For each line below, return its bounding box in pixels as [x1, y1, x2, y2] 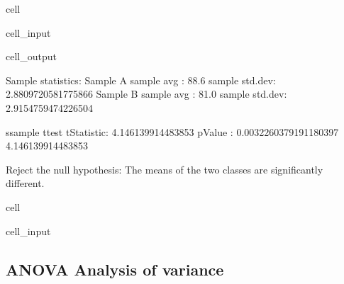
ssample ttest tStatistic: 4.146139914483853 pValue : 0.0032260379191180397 [6, 124, 339, 139]
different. [6, 176, 45, 191]
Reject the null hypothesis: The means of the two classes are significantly [6, 161, 323, 176]
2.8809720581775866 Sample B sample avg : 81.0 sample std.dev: [6, 86, 287, 101]
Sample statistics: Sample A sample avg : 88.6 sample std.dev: [6, 72, 276, 87]
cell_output [6, 49, 57, 64]
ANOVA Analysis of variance [6, 258, 224, 280]
